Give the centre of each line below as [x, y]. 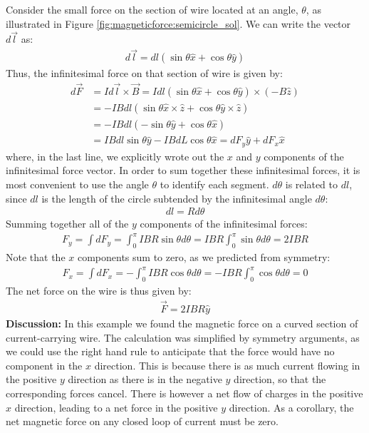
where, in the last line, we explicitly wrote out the [115, 156]
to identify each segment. [214, 184]
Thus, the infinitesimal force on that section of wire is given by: [144, 73]
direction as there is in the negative [145, 379]
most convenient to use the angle [77, 184]
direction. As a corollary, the [291, 407]
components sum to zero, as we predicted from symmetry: [204, 257]
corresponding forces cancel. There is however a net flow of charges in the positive [184, 393]
